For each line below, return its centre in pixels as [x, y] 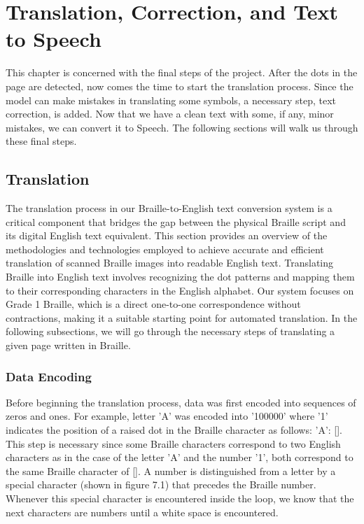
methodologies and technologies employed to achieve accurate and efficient [165, 249]
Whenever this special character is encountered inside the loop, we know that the [180, 498]
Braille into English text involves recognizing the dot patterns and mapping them [180, 277]
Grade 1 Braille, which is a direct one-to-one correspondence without [153, 304]
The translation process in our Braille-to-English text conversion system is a [169, 208]
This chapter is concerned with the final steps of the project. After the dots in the [182, 72]
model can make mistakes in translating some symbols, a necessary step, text [171, 100]
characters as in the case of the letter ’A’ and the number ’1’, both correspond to [180, 457]
